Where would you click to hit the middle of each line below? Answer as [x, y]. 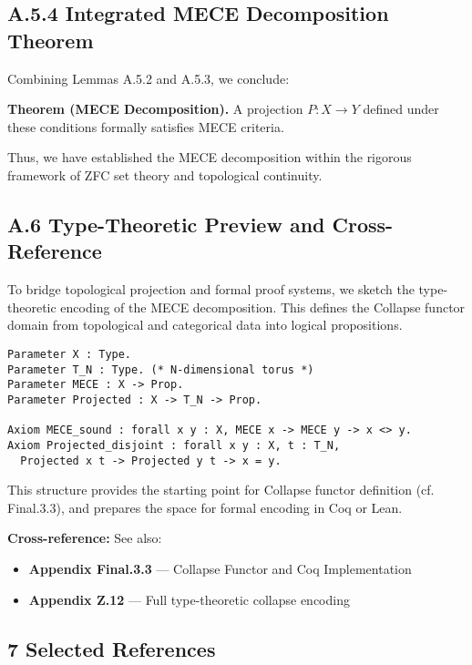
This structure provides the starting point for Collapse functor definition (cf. [221, 490]
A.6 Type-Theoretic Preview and [166, 224]
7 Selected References [112, 648]
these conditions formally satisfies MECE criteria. [146, 126]
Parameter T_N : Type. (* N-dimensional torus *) [161, 369]
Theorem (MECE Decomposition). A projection [155, 109]
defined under [401, 109]
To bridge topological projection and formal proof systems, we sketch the [211, 289]
